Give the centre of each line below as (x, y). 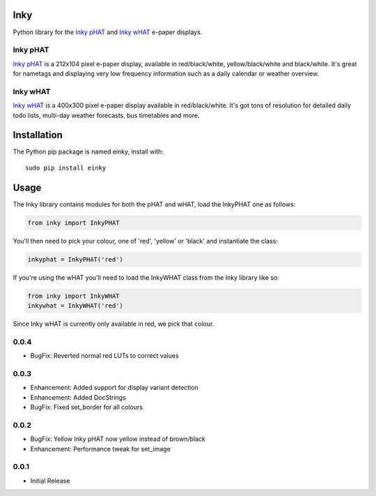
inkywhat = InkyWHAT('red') (75, 306)
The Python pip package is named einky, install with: (88, 152)
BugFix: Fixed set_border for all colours (86, 407)
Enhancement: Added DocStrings (78, 397)
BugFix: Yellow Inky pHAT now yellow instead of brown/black (118, 439)
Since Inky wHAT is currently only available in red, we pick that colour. (113, 324)
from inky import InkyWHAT (73, 296)
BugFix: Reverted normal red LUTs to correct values (104, 356)
